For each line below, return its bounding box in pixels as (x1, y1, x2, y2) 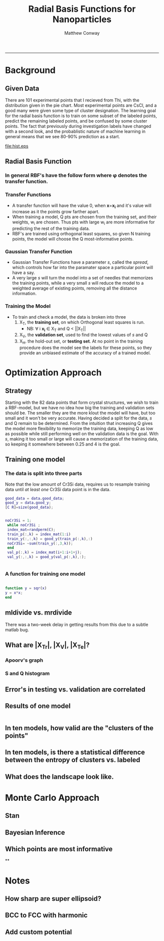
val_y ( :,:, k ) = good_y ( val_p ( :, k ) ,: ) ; (7, 555, 86, 560)
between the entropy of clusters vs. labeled (5, 756, 141, 764)
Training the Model (5, 303, 51, 310)
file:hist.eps (5, 143, 28, 149)
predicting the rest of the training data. (12, 225, 90, 231)
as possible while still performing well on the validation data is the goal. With (5, 430, 159, 437)
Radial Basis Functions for (28, 3, 136, 15)
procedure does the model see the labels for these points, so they (19, 345, 152, 350)
